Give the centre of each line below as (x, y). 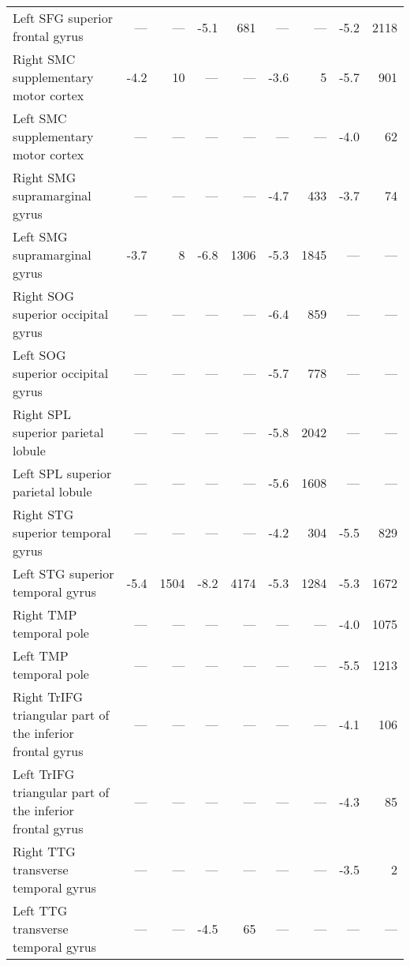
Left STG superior (63, 573)
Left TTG (40, 910)
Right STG (43, 514)
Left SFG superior (63, 18)
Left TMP (41, 655)
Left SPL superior (62, 473)
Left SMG (40, 236)
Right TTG (44, 851)
